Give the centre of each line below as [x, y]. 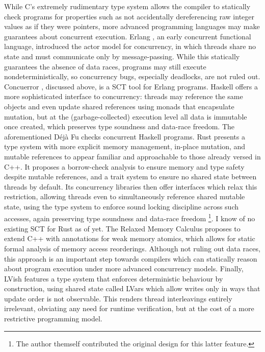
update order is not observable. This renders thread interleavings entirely [118, 298]
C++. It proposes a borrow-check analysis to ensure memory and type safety [124, 166]
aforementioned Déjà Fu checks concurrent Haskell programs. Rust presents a [125, 136]
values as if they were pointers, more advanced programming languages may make [132, 26]
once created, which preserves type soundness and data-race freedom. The [120, 126]
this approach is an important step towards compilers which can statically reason [131, 258]
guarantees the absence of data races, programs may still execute [105, 66]
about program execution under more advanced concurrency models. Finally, [124, 268]
